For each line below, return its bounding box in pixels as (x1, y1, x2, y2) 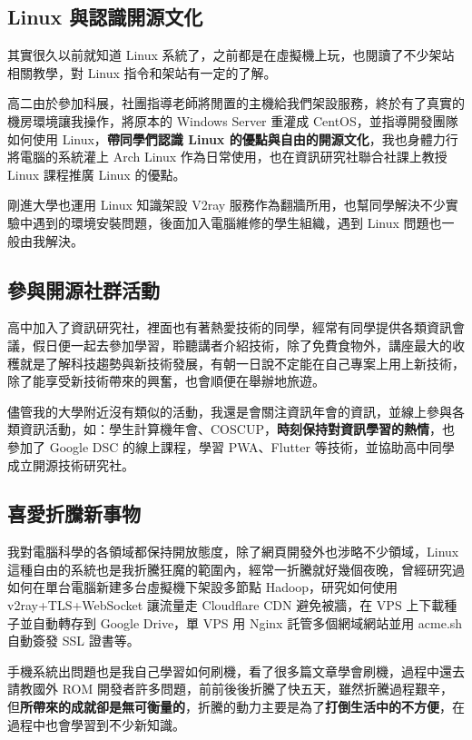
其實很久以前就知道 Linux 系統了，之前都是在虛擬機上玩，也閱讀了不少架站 (7, 45, 455, 64)
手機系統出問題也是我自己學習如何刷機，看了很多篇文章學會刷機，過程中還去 (7, 661, 465, 680)
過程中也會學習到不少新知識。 (7, 715, 185, 734)
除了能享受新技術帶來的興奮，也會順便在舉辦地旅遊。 (7, 371, 325, 390)
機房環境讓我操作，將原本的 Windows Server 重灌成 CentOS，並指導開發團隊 (7, 111, 458, 130)
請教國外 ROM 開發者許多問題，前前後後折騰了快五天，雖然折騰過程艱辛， (7, 679, 453, 698)
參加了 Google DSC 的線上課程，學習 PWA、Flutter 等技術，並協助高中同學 (7, 437, 455, 456)
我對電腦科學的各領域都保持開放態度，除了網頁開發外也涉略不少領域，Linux (7, 542, 459, 561)
